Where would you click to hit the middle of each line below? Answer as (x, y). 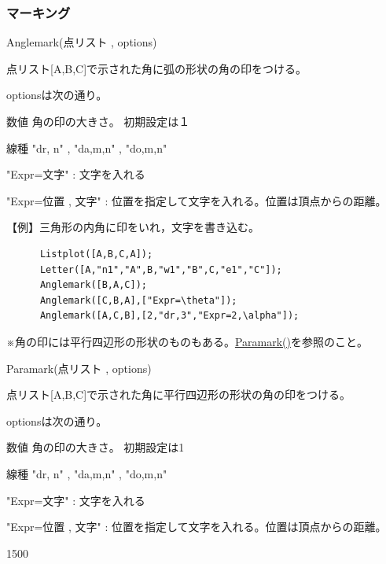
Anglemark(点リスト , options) (82, 42)
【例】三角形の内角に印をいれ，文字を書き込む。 (133, 227)
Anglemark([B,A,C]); (93, 285)
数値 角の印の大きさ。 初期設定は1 (96, 447)
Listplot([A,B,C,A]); (96, 254)
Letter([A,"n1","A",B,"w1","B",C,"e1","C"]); (161, 269)
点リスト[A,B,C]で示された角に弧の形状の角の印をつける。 (157, 68)
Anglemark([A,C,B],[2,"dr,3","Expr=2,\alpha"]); (169, 316)
